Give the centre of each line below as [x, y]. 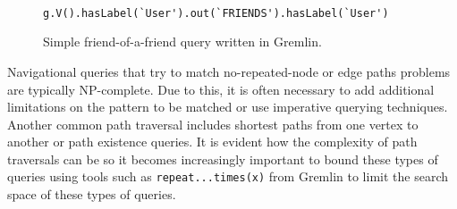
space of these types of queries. [92, 194]
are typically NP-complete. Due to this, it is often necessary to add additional [221, 89]
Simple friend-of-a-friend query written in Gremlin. [182, 42]
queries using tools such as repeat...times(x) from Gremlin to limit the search [228, 176]
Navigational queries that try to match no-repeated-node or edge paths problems [229, 71]
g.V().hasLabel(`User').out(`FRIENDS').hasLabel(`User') [216, 13]
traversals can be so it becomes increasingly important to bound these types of [223, 159]
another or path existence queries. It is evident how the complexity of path [212, 142]
